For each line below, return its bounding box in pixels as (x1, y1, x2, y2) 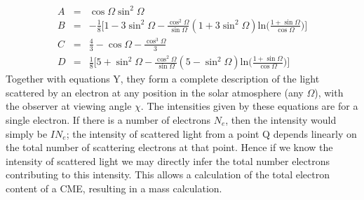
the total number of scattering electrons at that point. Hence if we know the (6, 140, 333, 155)
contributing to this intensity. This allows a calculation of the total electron (6, 167, 330, 182)
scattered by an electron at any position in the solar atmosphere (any (6, 85, 304, 99)
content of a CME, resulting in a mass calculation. (6, 180, 222, 195)
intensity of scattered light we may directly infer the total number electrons (6, 153, 330, 168)
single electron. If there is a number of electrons (6, 112, 211, 127)
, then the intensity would (225, 112, 337, 127)
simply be (6, 126, 48, 141)
